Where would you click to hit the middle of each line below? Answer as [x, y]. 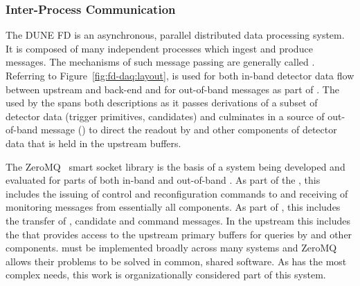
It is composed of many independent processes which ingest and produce [159, 48]
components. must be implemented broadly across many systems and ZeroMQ [171, 248]
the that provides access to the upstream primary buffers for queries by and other [179, 234]
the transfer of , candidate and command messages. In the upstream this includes [178, 220]
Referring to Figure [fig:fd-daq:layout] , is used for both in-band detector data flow [180, 75]
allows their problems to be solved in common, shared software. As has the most [176, 261]
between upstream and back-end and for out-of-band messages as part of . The [172, 89]
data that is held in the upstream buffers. [93, 143]
